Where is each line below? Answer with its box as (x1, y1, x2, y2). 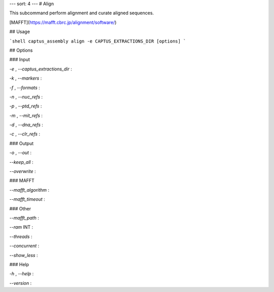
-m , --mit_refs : (9, 112, 43, 119)
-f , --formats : (9, 84, 40, 91)
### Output (9, 140, 34, 147)
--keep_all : (9, 159, 33, 165)
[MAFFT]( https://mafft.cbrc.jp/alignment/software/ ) (9, 19, 117, 25)
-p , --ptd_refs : (9, 103, 42, 109)
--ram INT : (9, 224, 33, 230)
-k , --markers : (9, 75, 42, 81)
